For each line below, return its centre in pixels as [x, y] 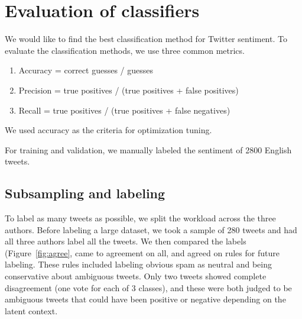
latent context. [31, 310]
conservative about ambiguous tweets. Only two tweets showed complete [136, 276]
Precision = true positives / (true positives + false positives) [129, 90]
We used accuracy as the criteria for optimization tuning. [108, 130]
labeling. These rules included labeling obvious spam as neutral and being [139, 264]
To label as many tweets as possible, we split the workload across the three [140, 218]
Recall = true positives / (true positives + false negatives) [124, 110]
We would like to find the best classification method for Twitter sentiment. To [146, 39]
